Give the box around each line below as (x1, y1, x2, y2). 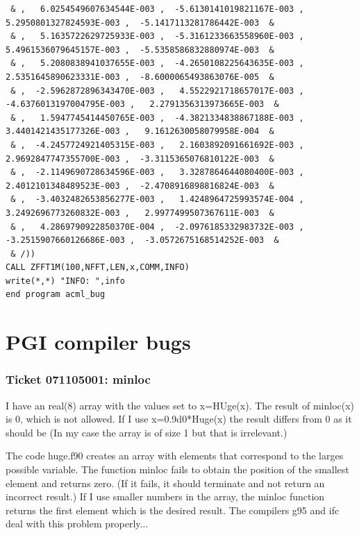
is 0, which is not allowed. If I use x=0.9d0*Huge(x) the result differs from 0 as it (6, 411, 352, 426)
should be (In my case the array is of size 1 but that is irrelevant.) (6, 425, 287, 439)
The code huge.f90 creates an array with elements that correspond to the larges (6, 448, 344, 463)
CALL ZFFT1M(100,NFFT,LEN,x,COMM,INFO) (6, 262, 190, 273)
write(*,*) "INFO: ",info (6, 275, 125, 286)
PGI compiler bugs (6, 328, 191, 356)
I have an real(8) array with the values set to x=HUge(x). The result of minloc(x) (6, 398, 355, 412)
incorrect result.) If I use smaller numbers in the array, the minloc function (6, 489, 325, 504)
